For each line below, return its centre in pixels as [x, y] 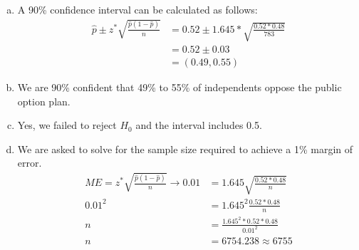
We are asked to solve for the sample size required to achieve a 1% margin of [185, 149]
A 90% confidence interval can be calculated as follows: [137, 9]
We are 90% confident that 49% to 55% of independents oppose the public [179, 87]
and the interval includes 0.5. [199, 125]
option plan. [44, 101]
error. [30, 163]
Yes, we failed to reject [67, 125]
